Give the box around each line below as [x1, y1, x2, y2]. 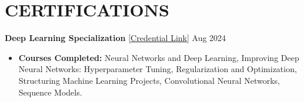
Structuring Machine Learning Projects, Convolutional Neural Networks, [18, 74, 280, 86]
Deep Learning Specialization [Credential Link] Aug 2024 [5, 32, 226, 44]
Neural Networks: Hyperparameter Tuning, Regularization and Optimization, [18, 63, 297, 75]
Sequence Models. [18, 86, 82, 98]
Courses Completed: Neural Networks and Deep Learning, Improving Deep [18, 51, 299, 63]
